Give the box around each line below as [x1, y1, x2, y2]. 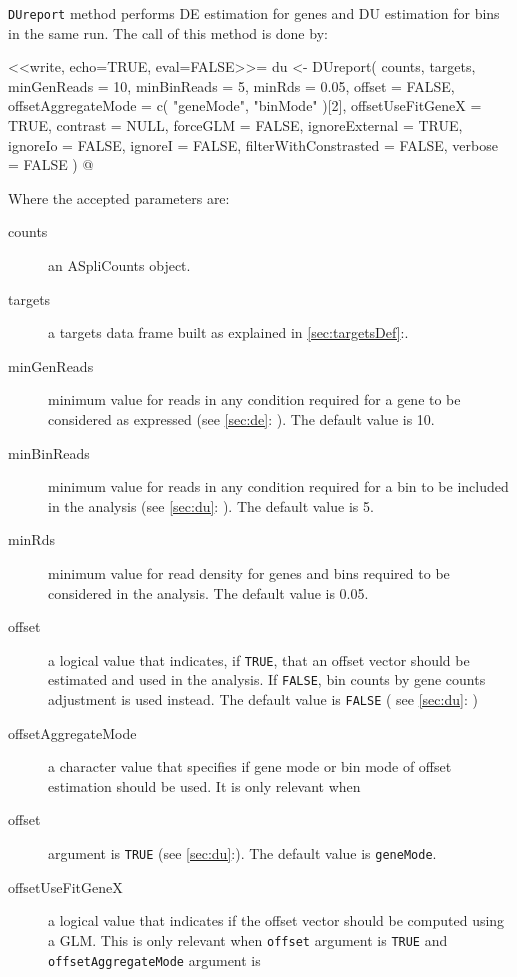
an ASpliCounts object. [48, 255, 191, 275]
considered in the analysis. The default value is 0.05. [48, 582, 369, 603]
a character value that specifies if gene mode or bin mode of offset [48, 756, 452, 777]
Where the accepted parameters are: [8, 187, 230, 208]
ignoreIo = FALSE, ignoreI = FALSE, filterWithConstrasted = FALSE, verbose [8, 134, 498, 155]
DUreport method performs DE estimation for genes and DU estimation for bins [8, 3, 500, 23]
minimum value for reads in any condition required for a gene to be [48, 389, 461, 410]
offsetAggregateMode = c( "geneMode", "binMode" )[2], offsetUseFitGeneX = [8, 95, 482, 116]
